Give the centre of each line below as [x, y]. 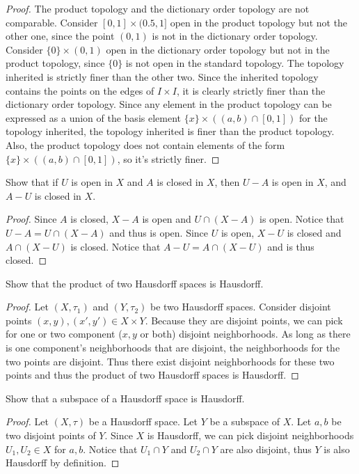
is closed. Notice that [115, 246]
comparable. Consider [52, 22]
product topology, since [55, 63]
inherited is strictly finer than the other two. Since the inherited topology [162, 76]
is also [337, 449]
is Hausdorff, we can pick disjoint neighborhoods [250, 435]
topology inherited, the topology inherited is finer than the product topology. [170, 131]
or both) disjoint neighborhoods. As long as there [245, 334]
